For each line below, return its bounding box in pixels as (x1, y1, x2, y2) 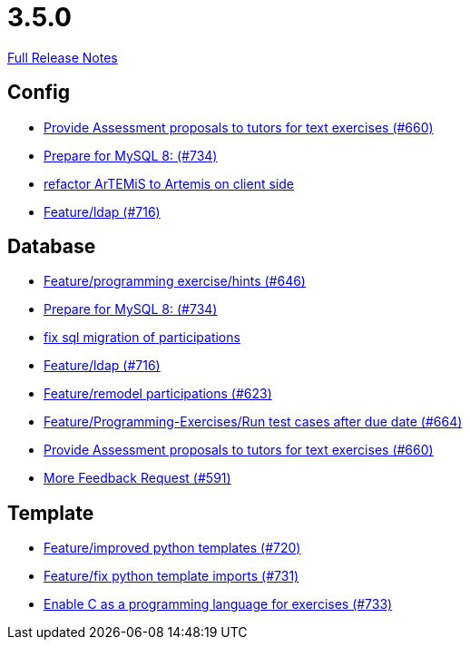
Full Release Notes (7, 49, 118, 65)
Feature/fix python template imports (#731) (44, 568, 299, 584)
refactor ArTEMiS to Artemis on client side (44, 175, 294, 191)
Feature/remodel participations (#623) (44, 386, 272, 402)
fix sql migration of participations (44, 329, 240, 346)
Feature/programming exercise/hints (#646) (44, 273, 306, 289)
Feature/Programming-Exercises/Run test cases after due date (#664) (44, 414, 463, 430)
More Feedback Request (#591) (44, 470, 231, 486)
